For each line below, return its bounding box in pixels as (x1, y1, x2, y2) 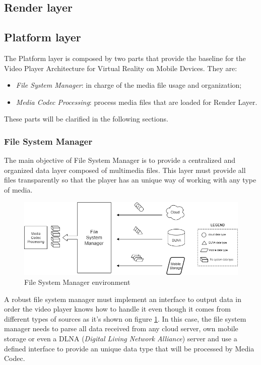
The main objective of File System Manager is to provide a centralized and (4, 155, 235, 165)
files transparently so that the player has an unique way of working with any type (4, 174, 256, 185)
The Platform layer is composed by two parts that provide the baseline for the (4, 52, 246, 63)
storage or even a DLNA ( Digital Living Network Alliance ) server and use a (4, 333, 237, 343)
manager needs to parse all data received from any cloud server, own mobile (4, 323, 238, 334)
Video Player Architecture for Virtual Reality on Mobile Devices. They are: (4, 63, 237, 73)
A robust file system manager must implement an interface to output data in (4, 293, 241, 304)
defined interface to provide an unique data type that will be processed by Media (4, 343, 254, 353)
